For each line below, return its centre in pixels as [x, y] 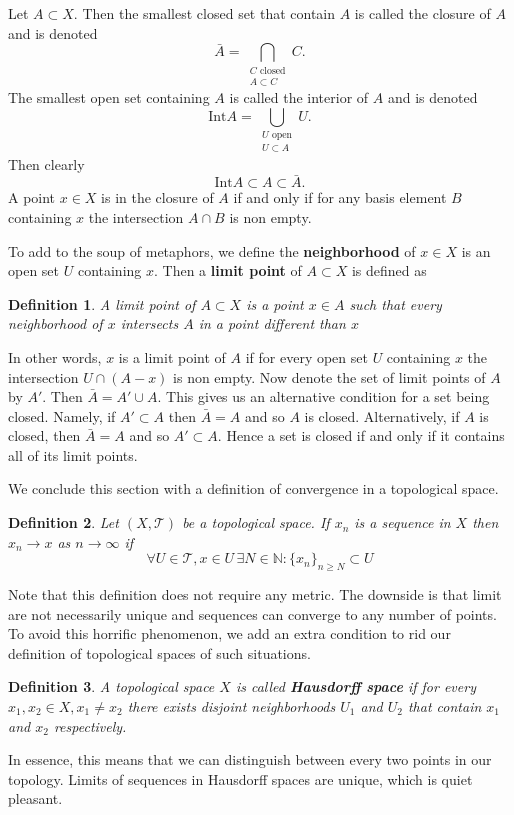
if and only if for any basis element [340, 197]
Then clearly [46, 163]
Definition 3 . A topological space [111, 686]
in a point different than [272, 323]
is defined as [389, 270]
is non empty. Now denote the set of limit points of [329, 376]
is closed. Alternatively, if [382, 415]
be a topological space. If [256, 522]
